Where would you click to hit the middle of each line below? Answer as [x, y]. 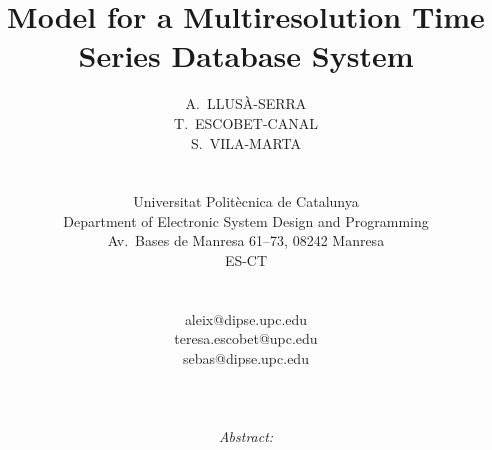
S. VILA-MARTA [246, 142]
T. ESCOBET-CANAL [246, 122]
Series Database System [246, 55]
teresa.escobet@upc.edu [246, 338]
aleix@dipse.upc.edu [246, 318]
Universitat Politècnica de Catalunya [246, 201]
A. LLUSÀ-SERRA [246, 103]
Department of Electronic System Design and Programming [246, 220]
